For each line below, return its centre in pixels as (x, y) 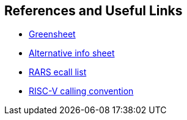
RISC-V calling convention (81, 91)
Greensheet (52, 34)
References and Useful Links (94, 11)
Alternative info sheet (72, 53)
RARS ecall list (58, 72)
